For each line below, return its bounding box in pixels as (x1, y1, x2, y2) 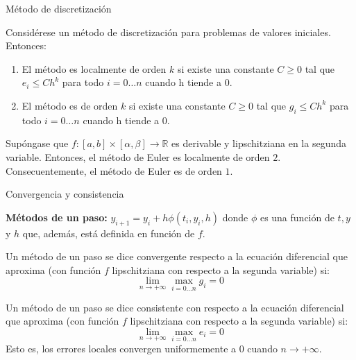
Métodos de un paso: (6, 209, 108, 224)
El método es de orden (22, 98, 118, 112)
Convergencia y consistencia (6, 187, 124, 201)
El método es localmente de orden (22, 61, 167, 76)
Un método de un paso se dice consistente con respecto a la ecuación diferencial (6, 300, 344, 314)
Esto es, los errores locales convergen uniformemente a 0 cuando (6, 341, 278, 355)
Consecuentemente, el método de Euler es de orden (6, 163, 222, 178)
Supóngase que (6, 136, 69, 151)
